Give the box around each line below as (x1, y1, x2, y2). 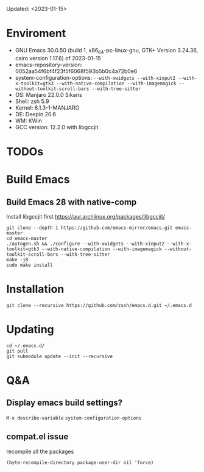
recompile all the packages (6, 448, 74, 455)
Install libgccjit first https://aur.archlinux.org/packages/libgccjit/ (6, 213, 166, 220)
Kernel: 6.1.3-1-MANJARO (15, 104, 80, 111)
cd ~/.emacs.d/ (6, 342, 45, 349)
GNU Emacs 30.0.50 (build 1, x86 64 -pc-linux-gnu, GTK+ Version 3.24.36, (15, 46, 199, 55)
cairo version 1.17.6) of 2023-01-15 (15, 54, 102, 62)
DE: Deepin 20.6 (15, 110, 57, 118)
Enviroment (6, 27, 66, 40)
